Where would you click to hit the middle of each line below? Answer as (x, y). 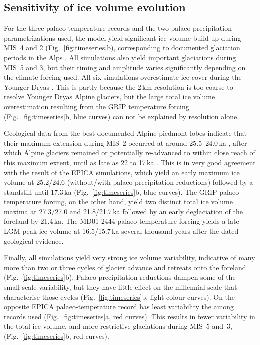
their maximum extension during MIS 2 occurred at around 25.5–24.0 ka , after (126, 143)
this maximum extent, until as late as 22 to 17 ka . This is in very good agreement (130, 162)
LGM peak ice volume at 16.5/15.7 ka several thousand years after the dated (121, 231)
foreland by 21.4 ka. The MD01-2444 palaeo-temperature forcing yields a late (122, 221)
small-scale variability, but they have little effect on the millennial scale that (121, 287)
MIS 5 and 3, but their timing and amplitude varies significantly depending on (125, 67)
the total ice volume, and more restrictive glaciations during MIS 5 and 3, (118, 326)
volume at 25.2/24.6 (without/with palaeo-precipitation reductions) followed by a (129, 182)
